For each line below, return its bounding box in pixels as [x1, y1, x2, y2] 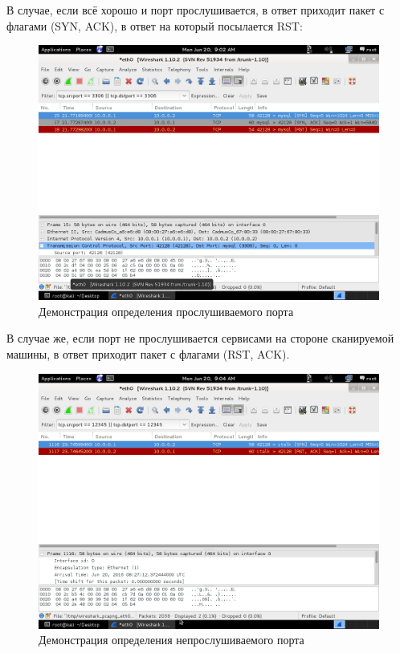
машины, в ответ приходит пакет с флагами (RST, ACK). [6, 345, 290, 362]
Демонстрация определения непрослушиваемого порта [39, 631, 304, 648]
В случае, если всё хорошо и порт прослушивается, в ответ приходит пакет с [6, 2, 385, 18]
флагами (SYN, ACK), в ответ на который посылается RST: [6, 17, 303, 34]
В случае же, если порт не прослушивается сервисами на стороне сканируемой [6, 330, 394, 347]
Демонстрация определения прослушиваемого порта [39, 302, 294, 319]
